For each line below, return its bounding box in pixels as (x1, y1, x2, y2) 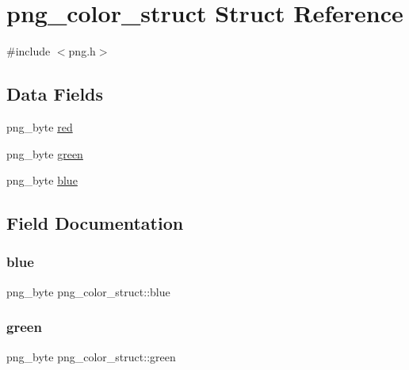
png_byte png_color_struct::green (6, 348, 176, 364)
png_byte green (6, 145, 83, 162)
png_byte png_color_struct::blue (6, 283, 170, 299)
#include (6, 43, 51, 59)
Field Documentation (6, 211, 184, 235)
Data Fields (6, 82, 104, 106)
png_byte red (6, 118, 73, 135)
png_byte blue (6, 172, 78, 189)
